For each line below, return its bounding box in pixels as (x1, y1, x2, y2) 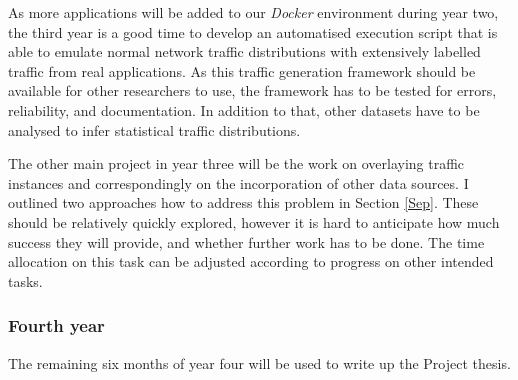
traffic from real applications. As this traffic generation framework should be (8, 60, 476, 81)
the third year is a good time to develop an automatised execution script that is (8, 21, 498, 42)
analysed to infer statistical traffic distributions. (8, 119, 301, 140)
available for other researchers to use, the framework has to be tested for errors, (8, 80, 497, 101)
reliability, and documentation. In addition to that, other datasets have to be (8, 99, 480, 120)
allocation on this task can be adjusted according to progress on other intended (8, 251, 494, 272)
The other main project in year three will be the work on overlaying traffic (8, 153, 465, 174)
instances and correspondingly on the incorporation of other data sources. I (8, 172, 469, 193)
